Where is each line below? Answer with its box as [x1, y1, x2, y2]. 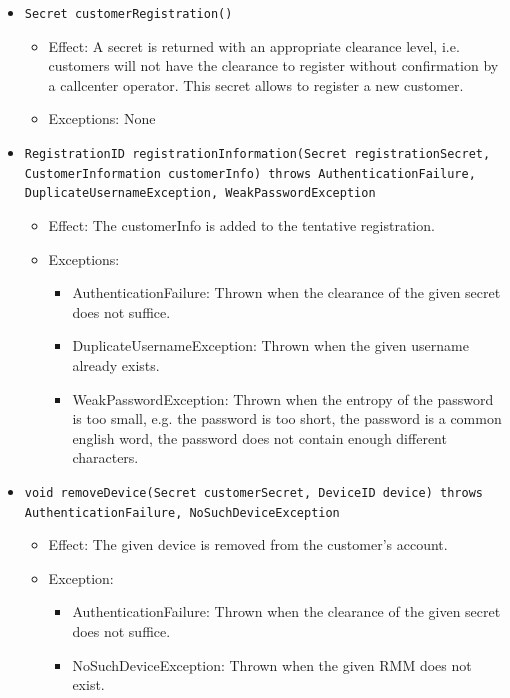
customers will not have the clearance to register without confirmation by [48, 55, 499, 76]
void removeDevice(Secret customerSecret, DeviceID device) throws [24, 485, 483, 500]
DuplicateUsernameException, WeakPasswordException [24, 186, 376, 201]
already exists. [72, 354, 160, 375]
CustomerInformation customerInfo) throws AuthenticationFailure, [24, 166, 476, 181]
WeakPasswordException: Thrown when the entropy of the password [72, 388, 494, 409]
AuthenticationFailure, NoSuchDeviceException [24, 505, 340, 520]
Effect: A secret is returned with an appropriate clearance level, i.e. [48, 35, 460, 56]
